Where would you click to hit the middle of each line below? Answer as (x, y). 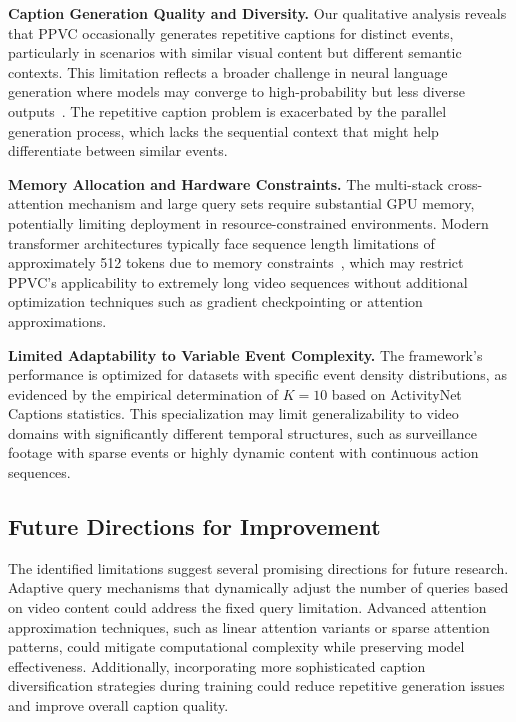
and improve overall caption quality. (118, 705)
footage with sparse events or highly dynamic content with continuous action (243, 452)
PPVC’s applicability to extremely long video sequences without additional (238, 281)
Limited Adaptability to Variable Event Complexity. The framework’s (245, 354)
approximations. (57, 320)
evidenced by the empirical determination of (143, 393)
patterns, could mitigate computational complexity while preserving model (236, 646)
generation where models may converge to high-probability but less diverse (237, 91)
